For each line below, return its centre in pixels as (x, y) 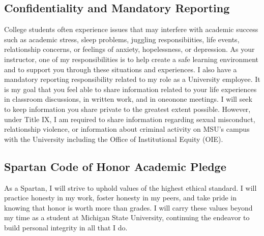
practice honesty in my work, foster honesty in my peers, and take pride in (121, 198)
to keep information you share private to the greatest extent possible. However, (127, 109)
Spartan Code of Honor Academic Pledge (115, 166)
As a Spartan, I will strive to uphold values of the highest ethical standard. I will (130, 187)
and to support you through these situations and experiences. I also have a (121, 69)
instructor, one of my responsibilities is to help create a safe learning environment (131, 59)
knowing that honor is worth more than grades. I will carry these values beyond (128, 207)
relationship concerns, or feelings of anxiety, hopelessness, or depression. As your (129, 49)
